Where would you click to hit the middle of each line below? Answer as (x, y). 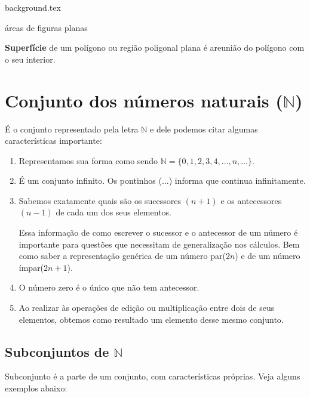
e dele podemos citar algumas (204, 129)
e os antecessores (251, 200)
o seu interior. (30, 59)
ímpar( (31, 267)
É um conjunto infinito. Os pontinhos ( (90, 181)
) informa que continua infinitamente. (237, 181)
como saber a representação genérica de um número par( (122, 256)
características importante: (53, 141)
